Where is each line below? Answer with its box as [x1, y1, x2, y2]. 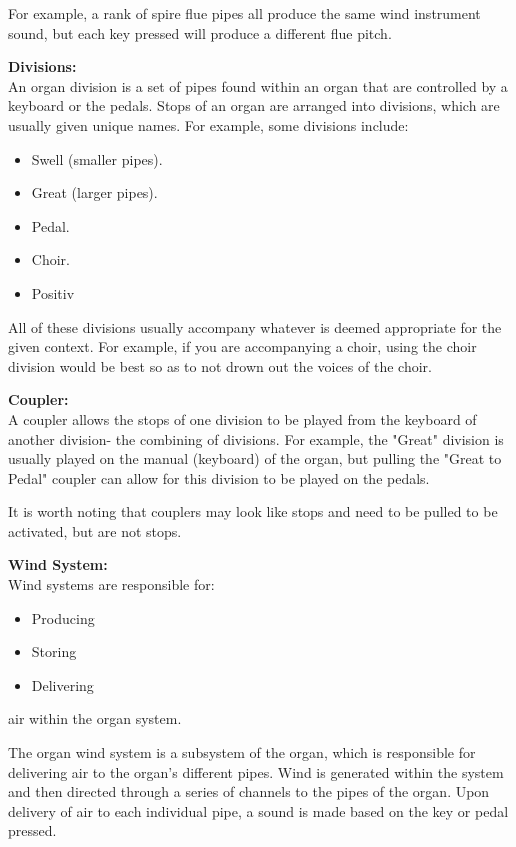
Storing [31, 641, 77, 662]
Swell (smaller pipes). [31, 148, 163, 169]
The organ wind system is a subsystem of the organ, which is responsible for [8, 742, 476, 763]
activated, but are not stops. [8, 520, 182, 541]
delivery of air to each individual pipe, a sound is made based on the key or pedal [8, 800, 509, 821]
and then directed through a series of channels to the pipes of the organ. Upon [8, 781, 490, 802]
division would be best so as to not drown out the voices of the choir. [8, 355, 432, 376]
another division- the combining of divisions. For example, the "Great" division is [8, 428, 504, 449]
